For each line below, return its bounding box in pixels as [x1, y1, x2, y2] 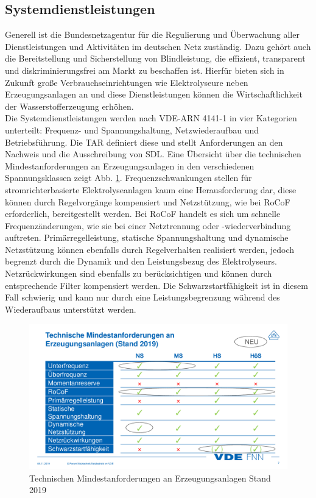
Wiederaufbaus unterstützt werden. [5, 302, 136, 315]
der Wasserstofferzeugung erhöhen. [5, 99, 134, 112]
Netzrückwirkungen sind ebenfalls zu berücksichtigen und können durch [5, 267, 272, 280]
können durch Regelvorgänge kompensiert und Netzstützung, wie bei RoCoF [5, 195, 290, 208]
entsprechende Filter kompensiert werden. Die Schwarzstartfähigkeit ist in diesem [5, 279, 308, 291]
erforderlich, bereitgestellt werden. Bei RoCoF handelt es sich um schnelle [5, 207, 281, 220]
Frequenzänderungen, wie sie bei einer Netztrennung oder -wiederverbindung [5, 219, 291, 232]
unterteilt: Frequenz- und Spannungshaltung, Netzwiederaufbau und [5, 123, 259, 136]
